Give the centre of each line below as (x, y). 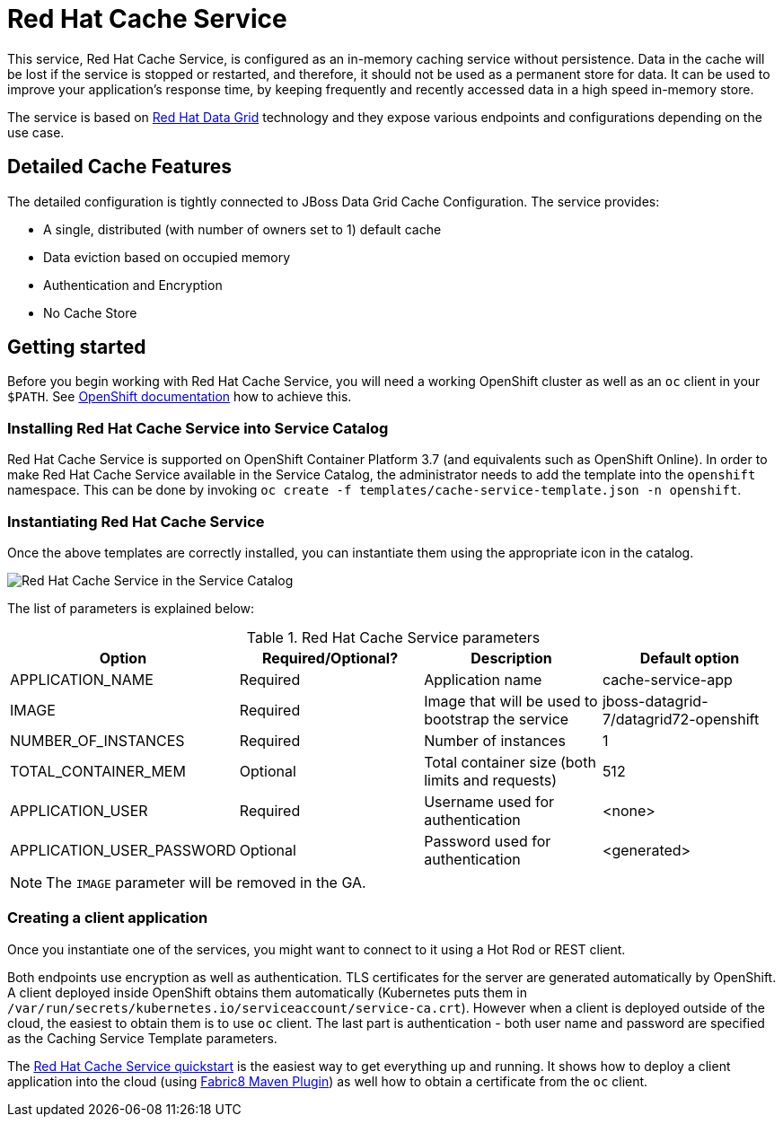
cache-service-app (667, 679)
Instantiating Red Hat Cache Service (136, 521)
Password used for (488, 841)
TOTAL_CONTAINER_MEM (98, 771)
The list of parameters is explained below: (131, 608)
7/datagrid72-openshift (681, 719)
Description (511, 658)
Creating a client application (108, 918)
